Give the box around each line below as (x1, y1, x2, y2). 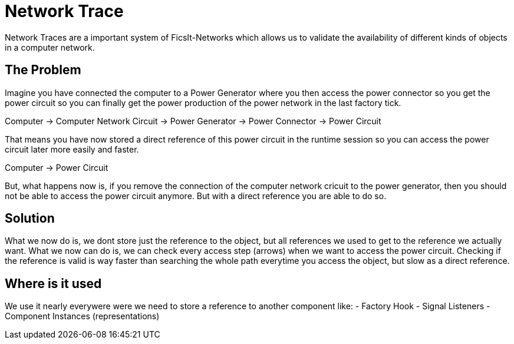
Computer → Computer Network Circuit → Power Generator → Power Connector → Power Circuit (5, 115, 381, 126)
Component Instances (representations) (5, 311, 160, 322)
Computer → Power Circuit (5, 162, 108, 173)
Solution (5, 211, 55, 226)
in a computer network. (5, 42, 95, 52)
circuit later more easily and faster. (5, 144, 139, 154)
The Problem (5, 62, 81, 78)
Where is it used (5, 276, 102, 291)
